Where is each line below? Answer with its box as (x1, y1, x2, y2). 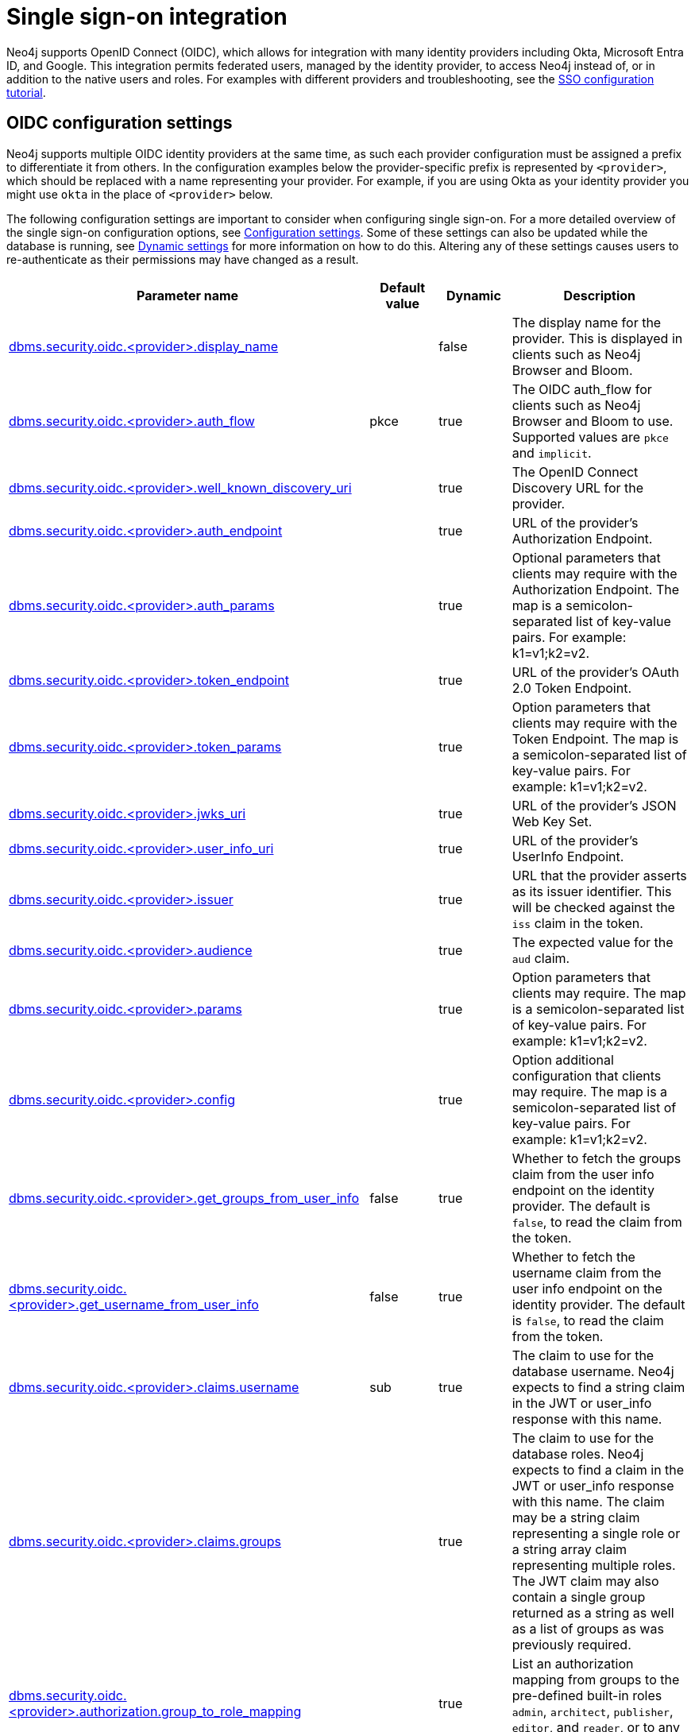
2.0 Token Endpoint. (512, 679, 632, 696)
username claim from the (512, 1264, 662, 1281)
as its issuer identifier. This (512, 883, 672, 899)
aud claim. (512, 949, 570, 966)
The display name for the (512, 314, 662, 331)
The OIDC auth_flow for (512, 381, 652, 397)
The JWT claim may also (512, 1572, 659, 1589)
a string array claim (512, 1541, 627, 1557)
